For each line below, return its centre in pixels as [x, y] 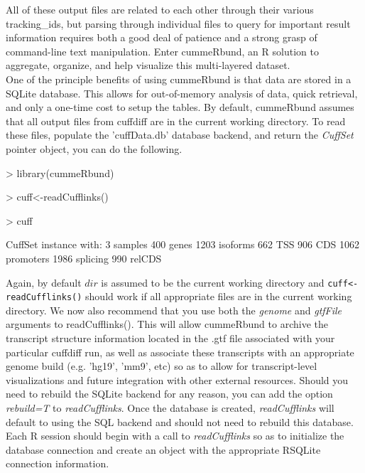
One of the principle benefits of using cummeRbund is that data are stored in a [179, 79]
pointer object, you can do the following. [94, 148]
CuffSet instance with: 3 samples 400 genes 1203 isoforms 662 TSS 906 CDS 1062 [183, 244]
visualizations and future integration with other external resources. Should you [177, 379]
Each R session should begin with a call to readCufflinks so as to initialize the [175, 436]
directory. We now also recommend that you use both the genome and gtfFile [174, 310]
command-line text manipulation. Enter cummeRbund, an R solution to [162, 51]
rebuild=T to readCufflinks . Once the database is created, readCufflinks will [170, 407]
